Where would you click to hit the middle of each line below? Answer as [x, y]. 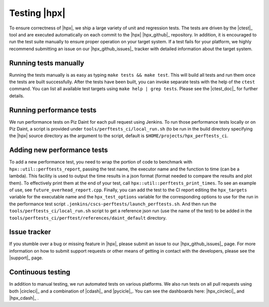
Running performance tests [53, 110]
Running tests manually [47, 63]
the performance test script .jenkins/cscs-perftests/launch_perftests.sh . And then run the [113, 204]
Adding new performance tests [59, 150]
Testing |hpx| [37, 13]
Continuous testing [40, 272]
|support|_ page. [26, 258]
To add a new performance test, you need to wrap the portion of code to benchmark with [101, 162]
